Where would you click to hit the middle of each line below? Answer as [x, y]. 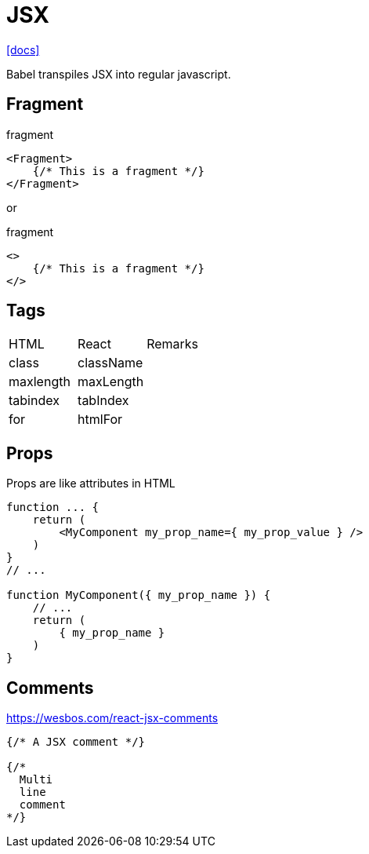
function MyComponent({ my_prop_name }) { [139, 595]
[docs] [23, 49]
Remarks [173, 344]
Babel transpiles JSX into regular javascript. [119, 74]
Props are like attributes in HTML [91, 484]
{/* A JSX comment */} [76, 742]
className [110, 363]
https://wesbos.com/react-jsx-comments [112, 718]
